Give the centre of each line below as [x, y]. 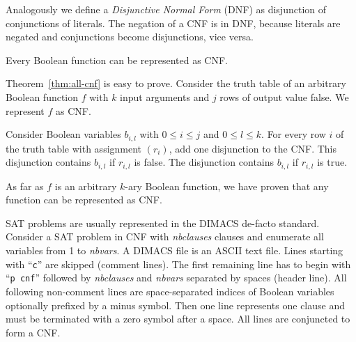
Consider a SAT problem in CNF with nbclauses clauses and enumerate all [165, 236]
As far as [25, 186]
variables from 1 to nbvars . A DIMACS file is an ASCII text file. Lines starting [175, 250]
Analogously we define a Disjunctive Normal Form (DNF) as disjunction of [166, 9]
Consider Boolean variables [63, 134]
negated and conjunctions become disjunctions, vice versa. [130, 37]
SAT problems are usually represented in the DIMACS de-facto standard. [163, 223]
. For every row [294, 134]
